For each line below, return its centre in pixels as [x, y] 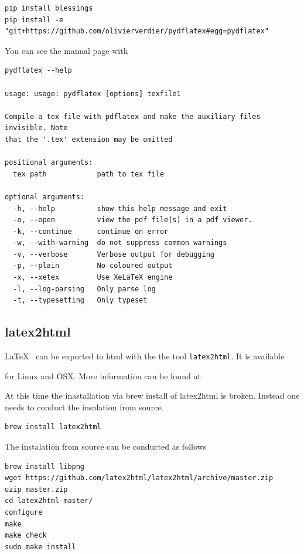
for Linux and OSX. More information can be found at [103, 375]
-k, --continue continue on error [91, 231]
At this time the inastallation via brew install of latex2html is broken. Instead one [152, 395]
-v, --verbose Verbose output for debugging [114, 254]
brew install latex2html [53, 427]
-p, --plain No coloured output [93, 266]
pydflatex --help [38, 71]
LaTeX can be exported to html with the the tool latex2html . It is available [145, 356]
